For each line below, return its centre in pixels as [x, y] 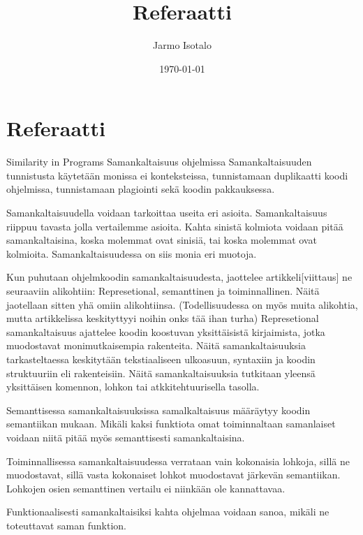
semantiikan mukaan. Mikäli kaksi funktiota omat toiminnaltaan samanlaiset [171, 424]
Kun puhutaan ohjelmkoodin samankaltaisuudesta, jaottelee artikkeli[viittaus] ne [179, 277]
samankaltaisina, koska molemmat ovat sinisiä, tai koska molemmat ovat [162, 240]
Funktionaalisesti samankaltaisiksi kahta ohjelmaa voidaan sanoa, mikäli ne [168, 512]
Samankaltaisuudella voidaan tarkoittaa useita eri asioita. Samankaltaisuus [167, 213]
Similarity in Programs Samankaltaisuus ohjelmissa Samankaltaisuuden [159, 162]
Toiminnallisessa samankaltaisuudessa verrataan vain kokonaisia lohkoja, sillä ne [178, 461]
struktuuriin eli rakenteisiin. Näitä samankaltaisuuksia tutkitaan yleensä [161, 373]
